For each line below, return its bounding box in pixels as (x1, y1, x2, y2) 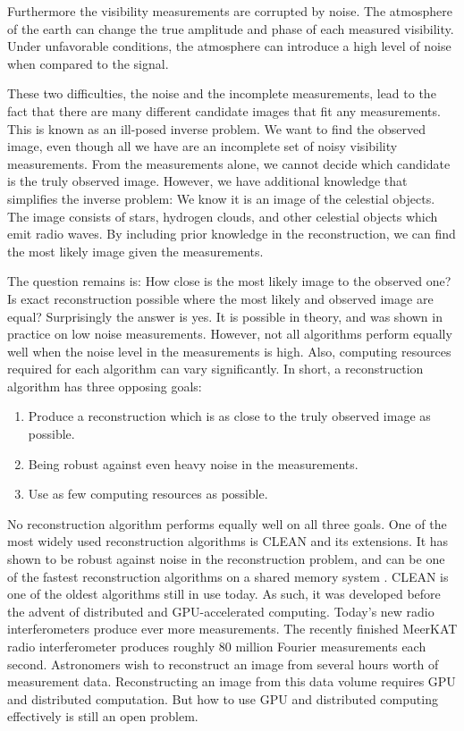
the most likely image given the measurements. (7, 241, 264, 260)
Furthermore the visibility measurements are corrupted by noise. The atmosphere (7, 2, 452, 20)
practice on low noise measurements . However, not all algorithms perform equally (7, 324, 452, 343)
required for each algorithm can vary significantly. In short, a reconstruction (7, 359, 424, 378)
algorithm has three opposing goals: (7, 376, 202, 395)
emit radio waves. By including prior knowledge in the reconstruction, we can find (7, 224, 456, 243)
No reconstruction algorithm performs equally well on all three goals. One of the (7, 514, 447, 533)
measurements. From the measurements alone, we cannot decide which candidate (7, 154, 451, 172)
